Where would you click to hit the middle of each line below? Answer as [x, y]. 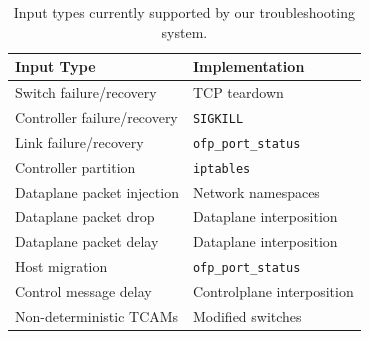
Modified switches [247, 315]
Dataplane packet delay [87, 241]
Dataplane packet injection [97, 191]
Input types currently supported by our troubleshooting [184, 12]
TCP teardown [238, 92]
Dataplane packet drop [85, 216]
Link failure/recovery [79, 141]
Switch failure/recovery [86, 92]
